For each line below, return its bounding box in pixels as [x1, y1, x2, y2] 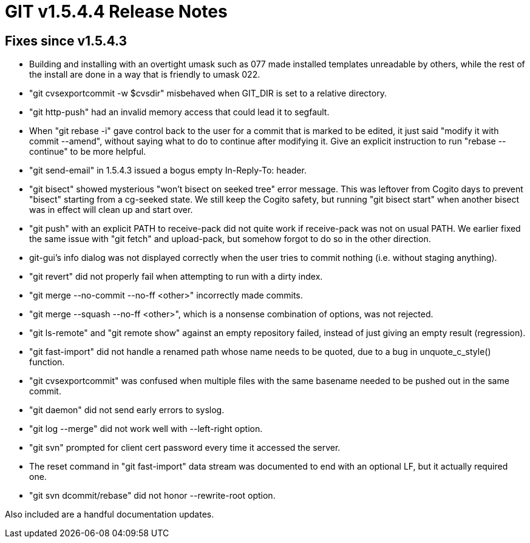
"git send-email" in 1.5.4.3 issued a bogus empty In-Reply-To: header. [29, 165, 307, 176]
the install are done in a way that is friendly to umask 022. [29, 69, 260, 80]
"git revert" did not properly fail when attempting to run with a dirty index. [29, 271, 323, 282]
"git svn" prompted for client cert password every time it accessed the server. [29, 442, 341, 453]
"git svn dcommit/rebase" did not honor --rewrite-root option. [29, 490, 276, 501]
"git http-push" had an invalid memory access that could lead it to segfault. [29, 107, 330, 118]
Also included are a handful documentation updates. [5, 509, 214, 520]
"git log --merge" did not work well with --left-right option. [29, 423, 263, 434]
